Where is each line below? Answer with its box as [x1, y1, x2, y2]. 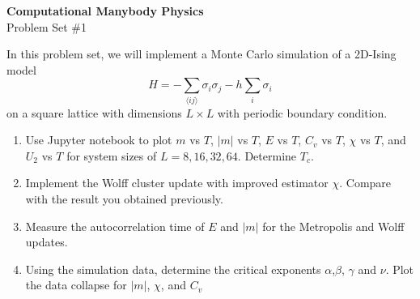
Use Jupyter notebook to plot [25, 131, 172, 148]
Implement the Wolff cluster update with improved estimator [25, 174, 329, 191]
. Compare [339, 174, 392, 191]
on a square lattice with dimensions [6, 104, 182, 121]
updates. [25, 233, 68, 250]
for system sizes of [66, 147, 157, 164]
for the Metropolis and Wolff [262, 217, 405, 234]
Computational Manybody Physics [6, 2, 204, 19]
